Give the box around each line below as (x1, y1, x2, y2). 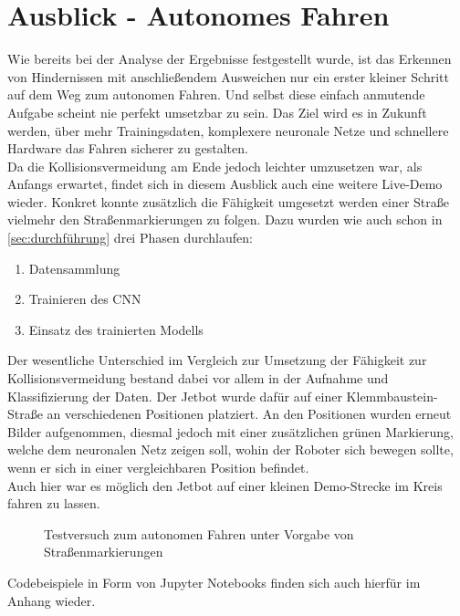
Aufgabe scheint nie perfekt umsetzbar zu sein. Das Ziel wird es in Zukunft (7, 102, 427, 121)
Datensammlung (28, 258, 120, 277)
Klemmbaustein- (346, 386, 438, 405)
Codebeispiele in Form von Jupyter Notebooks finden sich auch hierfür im (7, 572, 421, 591)
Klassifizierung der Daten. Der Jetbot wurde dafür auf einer (7, 386, 342, 405)
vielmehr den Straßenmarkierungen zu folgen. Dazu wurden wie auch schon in (7, 210, 443, 229)
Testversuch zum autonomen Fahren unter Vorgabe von (44, 524, 354, 543)
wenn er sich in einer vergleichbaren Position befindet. (7, 458, 309, 476)
